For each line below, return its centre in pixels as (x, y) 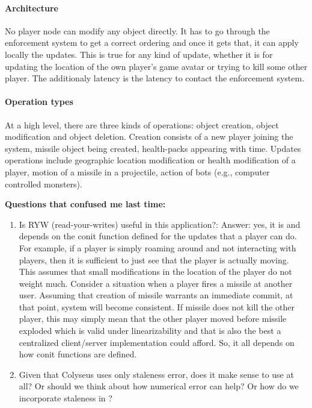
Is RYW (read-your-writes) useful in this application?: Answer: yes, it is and (160, 224)
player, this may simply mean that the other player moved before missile (153, 319)
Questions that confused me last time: (85, 204)
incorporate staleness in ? (66, 398)
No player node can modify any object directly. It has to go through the (137, 30)
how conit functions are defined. (78, 354)
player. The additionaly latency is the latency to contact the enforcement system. (155, 78)
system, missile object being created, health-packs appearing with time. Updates (153, 148)
